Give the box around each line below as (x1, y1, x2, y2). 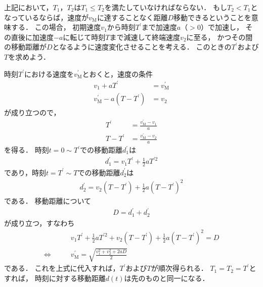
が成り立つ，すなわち (4, 217, 75, 228)
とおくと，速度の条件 (82, 68, 153, 79)
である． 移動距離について (4, 196, 92, 206)
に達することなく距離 (97, 12, 168, 22)
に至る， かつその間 (186, 31, 253, 42)
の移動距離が (4, 41, 47, 52)
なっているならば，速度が (4, 12, 89, 22)
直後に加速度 (11, 31, 54, 42)
